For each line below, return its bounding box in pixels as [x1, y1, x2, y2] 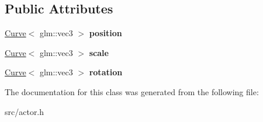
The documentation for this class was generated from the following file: [5, 85, 259, 97]
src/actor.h [5, 105, 44, 117]
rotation [89, 66, 123, 78]
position [89, 27, 122, 39]
